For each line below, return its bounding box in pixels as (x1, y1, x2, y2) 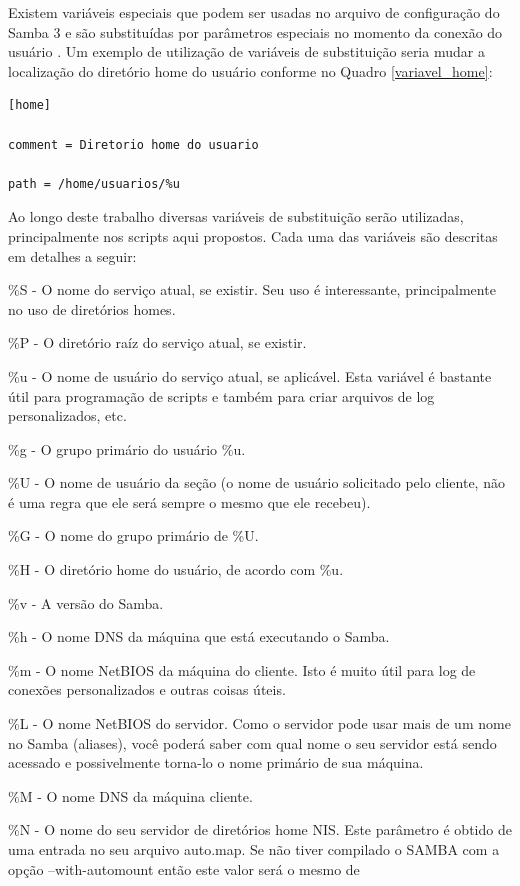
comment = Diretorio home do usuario (8, 137, 259, 152)
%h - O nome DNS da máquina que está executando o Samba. (8, 626, 390, 647)
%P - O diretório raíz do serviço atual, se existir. (8, 332, 307, 353)
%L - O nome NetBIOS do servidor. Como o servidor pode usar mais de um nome (8, 713, 511, 734)
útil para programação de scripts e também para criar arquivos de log (8, 385, 435, 406)
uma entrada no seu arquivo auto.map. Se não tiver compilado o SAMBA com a (8, 839, 500, 859)
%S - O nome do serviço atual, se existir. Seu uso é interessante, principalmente (8, 279, 496, 300)
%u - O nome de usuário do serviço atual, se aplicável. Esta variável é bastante (8, 365, 492, 386)
